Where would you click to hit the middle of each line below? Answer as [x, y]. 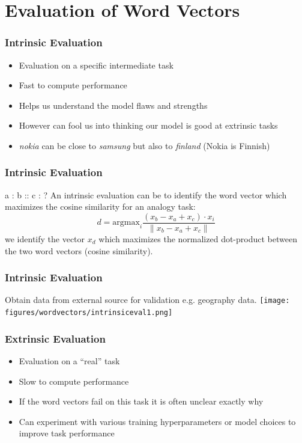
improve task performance [67, 433]
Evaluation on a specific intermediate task [96, 65]
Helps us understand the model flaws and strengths [113, 105]
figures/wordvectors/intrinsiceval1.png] [89, 313]
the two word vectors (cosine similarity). [79, 250]
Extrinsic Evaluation [55, 338]
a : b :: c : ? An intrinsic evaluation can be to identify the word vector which [146, 194]
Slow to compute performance [74, 381]
